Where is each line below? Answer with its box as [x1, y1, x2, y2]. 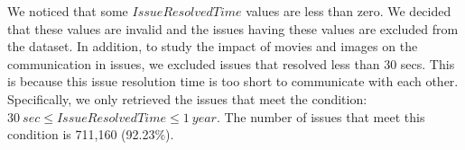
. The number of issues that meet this [216, 107, 425, 126]
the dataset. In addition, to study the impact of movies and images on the [7, 37, 418, 56]
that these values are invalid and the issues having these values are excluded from [7, 19, 459, 38]
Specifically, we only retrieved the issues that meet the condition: [7, 89, 367, 108]
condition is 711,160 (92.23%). [7, 125, 174, 144]
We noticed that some [7, 2, 128, 20]
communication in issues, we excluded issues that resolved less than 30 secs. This [7, 54, 455, 73]
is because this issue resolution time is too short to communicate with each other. [7, 72, 459, 91]
